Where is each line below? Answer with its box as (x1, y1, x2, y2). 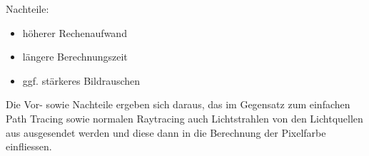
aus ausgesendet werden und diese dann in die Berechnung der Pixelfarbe (6, 125, 326, 140)
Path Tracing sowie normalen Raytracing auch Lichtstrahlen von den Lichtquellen (6, 110, 363, 125)
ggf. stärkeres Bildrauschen (22, 73, 141, 88)
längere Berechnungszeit (22, 49, 128, 64)
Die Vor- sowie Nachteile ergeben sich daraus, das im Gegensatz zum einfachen (6, 97, 350, 112)
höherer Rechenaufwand (22, 25, 127, 40)
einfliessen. (6, 139, 52, 154)
